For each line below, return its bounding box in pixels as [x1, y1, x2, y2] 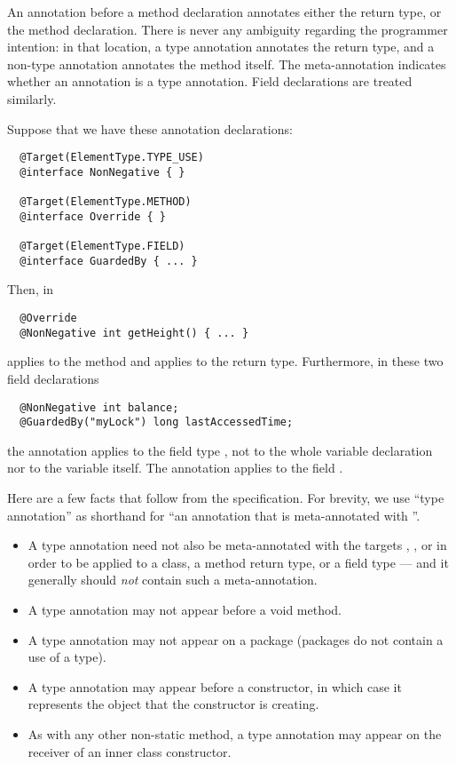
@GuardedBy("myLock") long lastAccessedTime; [20, 416, 294, 429]
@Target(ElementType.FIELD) [20, 240, 185, 253]
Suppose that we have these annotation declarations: [7, 119, 293, 138]
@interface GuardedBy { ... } [20, 254, 198, 267]
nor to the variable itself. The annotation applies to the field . [7, 458, 343, 477]
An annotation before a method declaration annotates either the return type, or [7, 3, 442, 20]
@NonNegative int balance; [20, 401, 179, 414]
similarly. [7, 89, 57, 107]
